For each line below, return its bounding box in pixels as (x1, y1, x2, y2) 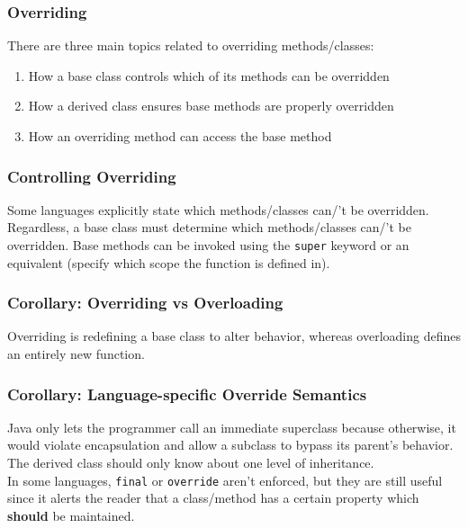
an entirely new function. (7, 345, 145, 363)
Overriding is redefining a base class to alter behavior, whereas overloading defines (7, 327, 461, 345)
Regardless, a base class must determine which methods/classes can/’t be (7, 218, 411, 237)
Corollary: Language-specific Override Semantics (7, 382, 367, 405)
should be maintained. (7, 506, 135, 524)
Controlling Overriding (7, 165, 176, 187)
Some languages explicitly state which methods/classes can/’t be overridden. (7, 200, 429, 219)
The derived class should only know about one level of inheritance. (7, 453, 374, 472)
